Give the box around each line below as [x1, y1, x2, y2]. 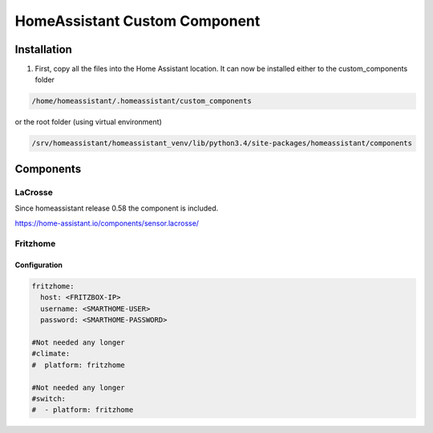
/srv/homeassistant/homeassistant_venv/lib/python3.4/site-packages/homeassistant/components [31, 139, 413, 148]
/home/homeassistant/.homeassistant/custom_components [31, 96, 252, 106]
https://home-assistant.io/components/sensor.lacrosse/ [14, 218, 200, 228]
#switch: [31, 394, 67, 403]
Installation [14, 43, 72, 56]
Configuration [14, 260, 63, 270]
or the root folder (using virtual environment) [14, 117, 162, 127]
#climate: [31, 349, 71, 358]
